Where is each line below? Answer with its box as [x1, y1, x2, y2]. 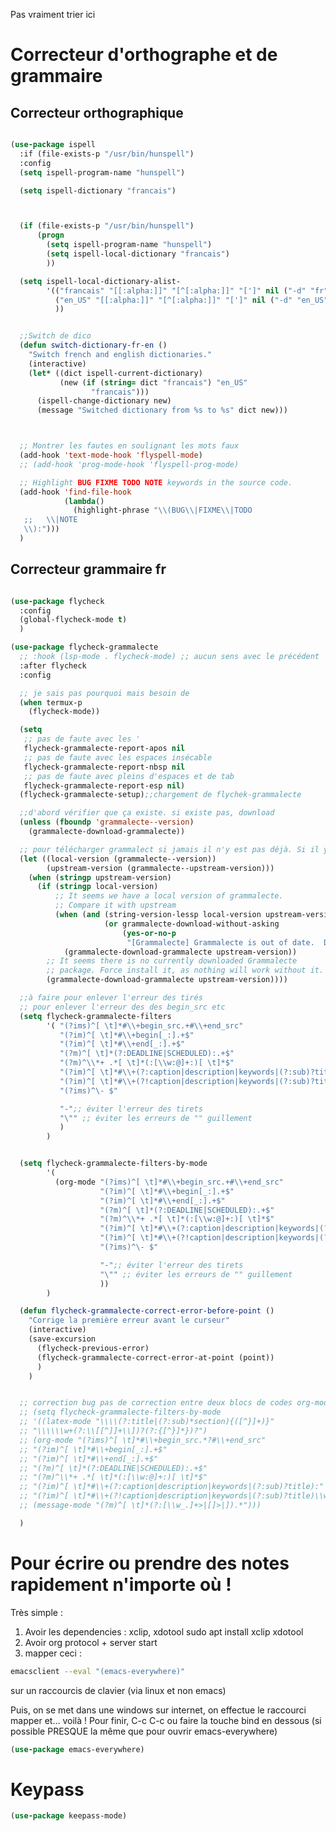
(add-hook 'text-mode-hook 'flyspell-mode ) [19, 450, 203, 460]
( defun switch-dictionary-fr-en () [19, 340, 168, 351]
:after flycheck [19, 660, 87, 671]
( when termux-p [19, 697, 83, 708]
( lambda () [63, 496, 105, 506]
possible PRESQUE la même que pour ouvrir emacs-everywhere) [10, 1725, 278, 1737]
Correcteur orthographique [10, 104, 184, 121]
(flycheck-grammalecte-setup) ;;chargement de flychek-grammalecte [19, 790, 302, 800]
